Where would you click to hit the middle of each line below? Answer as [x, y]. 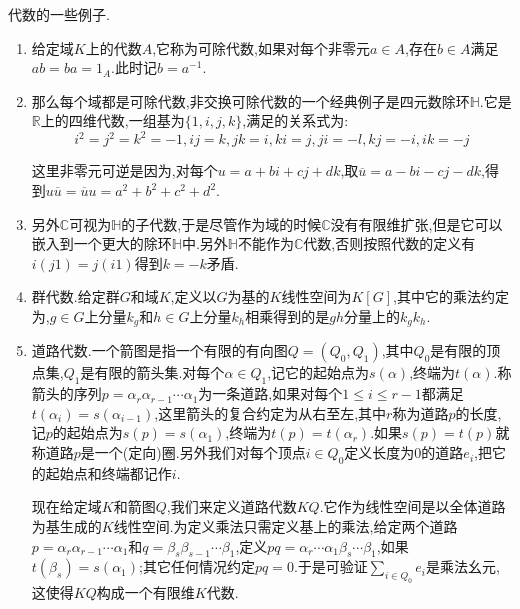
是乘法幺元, [462, 566]
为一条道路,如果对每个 [270, 393]
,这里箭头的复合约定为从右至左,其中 [270, 412]
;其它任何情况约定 [197, 566]
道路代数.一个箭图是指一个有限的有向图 [159, 350]
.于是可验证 [330, 566]
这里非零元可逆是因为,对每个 [124, 170]
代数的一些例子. [59, 14]
